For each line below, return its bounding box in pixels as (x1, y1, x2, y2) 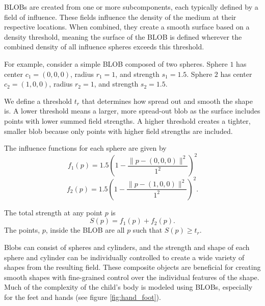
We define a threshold (4, 95, 72, 106)
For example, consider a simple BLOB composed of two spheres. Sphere (4, 58, 228, 69)
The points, (4, 225, 40, 235)
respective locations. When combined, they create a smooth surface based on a (4, 21, 250, 32)
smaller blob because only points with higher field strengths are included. (4, 125, 233, 136)
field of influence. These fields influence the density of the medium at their (4, 11, 236, 22)
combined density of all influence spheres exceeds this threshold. (4, 41, 204, 52)
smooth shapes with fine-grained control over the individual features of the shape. (4, 271, 259, 282)
